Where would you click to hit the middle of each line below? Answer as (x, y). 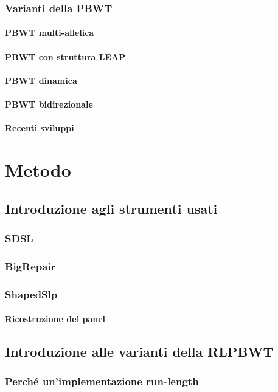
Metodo (38, 169)
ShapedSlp (31, 294)
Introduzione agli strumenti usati (111, 208)
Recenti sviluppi (40, 128)
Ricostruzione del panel (55, 319)
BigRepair (30, 266)
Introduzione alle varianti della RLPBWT (139, 352)
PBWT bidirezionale (49, 104)
